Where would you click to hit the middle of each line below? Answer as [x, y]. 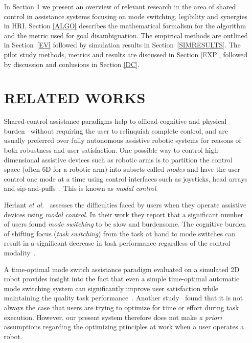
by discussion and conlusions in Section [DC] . [72, 64]
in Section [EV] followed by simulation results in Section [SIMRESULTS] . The [122, 45]
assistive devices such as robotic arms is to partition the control [137, 159]
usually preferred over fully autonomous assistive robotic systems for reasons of [123, 140]
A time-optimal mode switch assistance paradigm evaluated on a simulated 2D [122, 269]
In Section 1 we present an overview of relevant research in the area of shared [120, 6]
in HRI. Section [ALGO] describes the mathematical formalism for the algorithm [125, 26]
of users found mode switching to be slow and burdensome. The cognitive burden [125, 224]
